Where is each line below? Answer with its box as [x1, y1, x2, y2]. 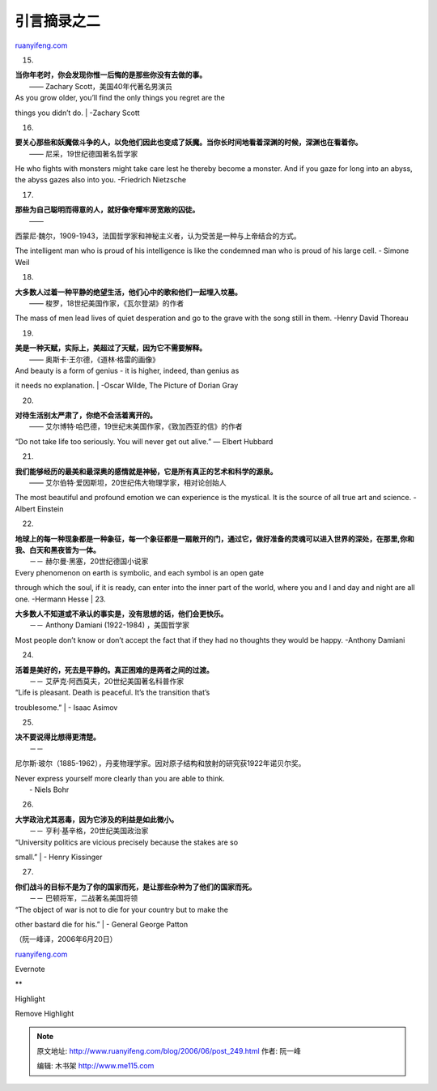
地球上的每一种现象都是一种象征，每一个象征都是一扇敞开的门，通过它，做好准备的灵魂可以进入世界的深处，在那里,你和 [15, 533, 414, 543]
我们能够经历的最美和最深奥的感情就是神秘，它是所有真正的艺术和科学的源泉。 [15, 466, 278, 476]
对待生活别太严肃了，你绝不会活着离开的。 [15, 410, 157, 421]
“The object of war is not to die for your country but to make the [15, 905, 228, 914]
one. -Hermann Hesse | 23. [15, 594, 106, 604]
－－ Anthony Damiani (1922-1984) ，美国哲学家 [29, 620, 190, 630]
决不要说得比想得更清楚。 [15, 732, 100, 742]
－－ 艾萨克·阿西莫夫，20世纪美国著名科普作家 [29, 676, 185, 686]
